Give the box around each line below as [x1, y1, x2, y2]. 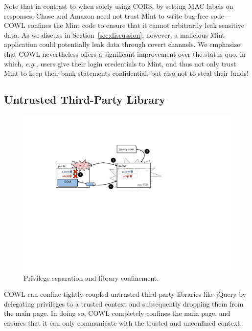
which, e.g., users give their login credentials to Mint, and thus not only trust [4, 58, 236, 68]
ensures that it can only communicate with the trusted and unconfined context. [4, 317, 242, 328]
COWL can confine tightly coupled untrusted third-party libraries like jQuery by [4, 289, 246, 299]
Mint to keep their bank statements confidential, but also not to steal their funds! [4, 68, 249, 78]
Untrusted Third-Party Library [4, 92, 165, 107]
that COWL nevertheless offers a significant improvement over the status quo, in [4, 48, 246, 59]
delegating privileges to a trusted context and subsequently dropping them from [4, 298, 244, 309]
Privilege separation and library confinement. [23, 272, 159, 283]
